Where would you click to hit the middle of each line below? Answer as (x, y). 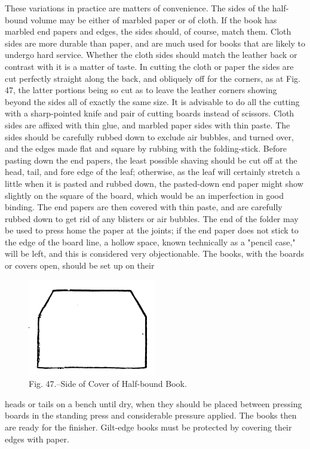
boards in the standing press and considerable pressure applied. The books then (151, 415)
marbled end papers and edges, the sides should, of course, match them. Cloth (148, 31)
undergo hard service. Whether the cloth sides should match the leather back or (151, 55)
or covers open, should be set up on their (80, 265)
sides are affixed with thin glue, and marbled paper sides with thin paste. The (148, 124)
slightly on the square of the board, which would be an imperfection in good (144, 195)
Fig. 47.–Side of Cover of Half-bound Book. (108, 384)
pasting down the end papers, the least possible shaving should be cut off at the (151, 160)
